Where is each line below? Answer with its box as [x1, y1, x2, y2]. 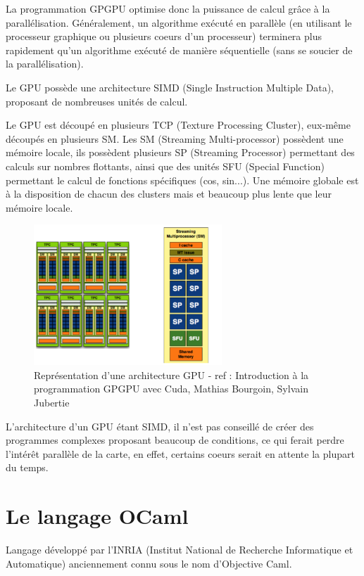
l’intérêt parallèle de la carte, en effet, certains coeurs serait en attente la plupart [6, 446, 355, 461]
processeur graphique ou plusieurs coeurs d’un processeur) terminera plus [6, 29, 322, 44]
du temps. [6, 460, 49, 475]
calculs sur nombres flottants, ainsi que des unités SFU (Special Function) [6, 158, 325, 173]
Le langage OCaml [6, 501, 189, 530]
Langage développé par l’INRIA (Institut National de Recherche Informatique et [6, 542, 353, 557]
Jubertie [34, 395, 70, 410]
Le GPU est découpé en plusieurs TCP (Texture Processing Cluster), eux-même [6, 117, 351, 132]
